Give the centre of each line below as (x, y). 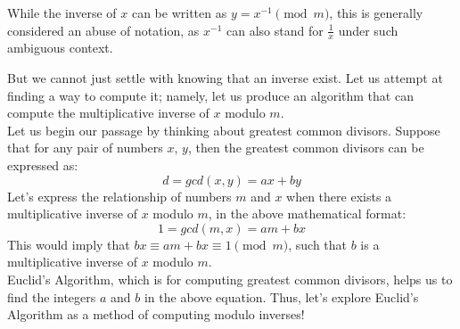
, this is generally (376, 12)
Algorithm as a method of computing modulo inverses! (156, 314)
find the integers (52, 296)
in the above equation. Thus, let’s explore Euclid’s (281, 296)
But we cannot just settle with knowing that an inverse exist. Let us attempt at (225, 78)
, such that (318, 244)
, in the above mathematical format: (307, 214)
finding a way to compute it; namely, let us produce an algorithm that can (210, 95)
